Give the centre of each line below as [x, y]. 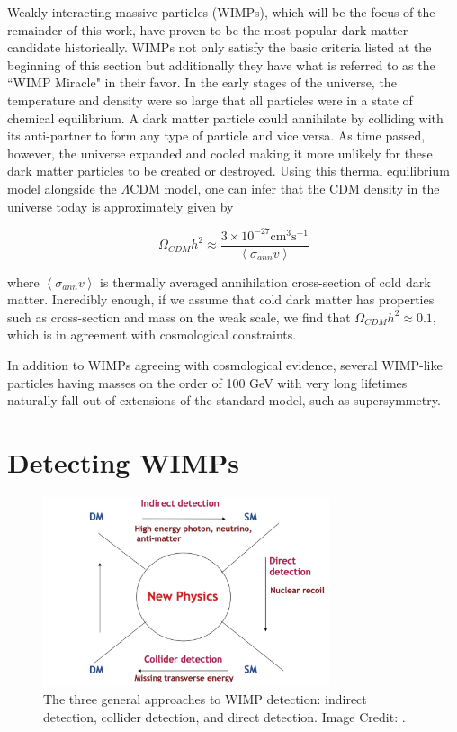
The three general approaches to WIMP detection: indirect [205, 699]
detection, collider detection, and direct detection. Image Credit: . [224, 716]
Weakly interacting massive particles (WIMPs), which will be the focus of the [221, 12]
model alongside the [62, 188]
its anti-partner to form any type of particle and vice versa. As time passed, [216, 136]
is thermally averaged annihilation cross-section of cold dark [265, 281]
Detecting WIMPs [123, 462]
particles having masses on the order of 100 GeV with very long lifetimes [207, 382]
